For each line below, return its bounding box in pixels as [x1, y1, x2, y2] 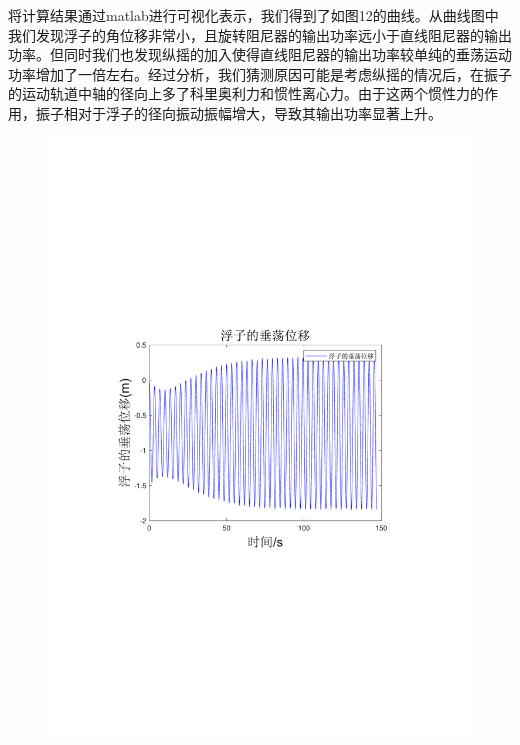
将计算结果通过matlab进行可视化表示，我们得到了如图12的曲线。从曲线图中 [8, 5, 499, 25]
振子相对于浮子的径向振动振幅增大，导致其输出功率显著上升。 [35, 102, 442, 123]
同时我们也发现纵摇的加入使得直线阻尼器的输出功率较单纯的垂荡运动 [63, 44, 512, 65]
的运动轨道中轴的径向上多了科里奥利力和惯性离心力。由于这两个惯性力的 [8, 83, 484, 104]
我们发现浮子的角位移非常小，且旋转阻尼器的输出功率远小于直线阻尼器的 [8, 24, 484, 45]
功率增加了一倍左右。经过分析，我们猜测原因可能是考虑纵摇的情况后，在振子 [8, 63, 512, 84]
